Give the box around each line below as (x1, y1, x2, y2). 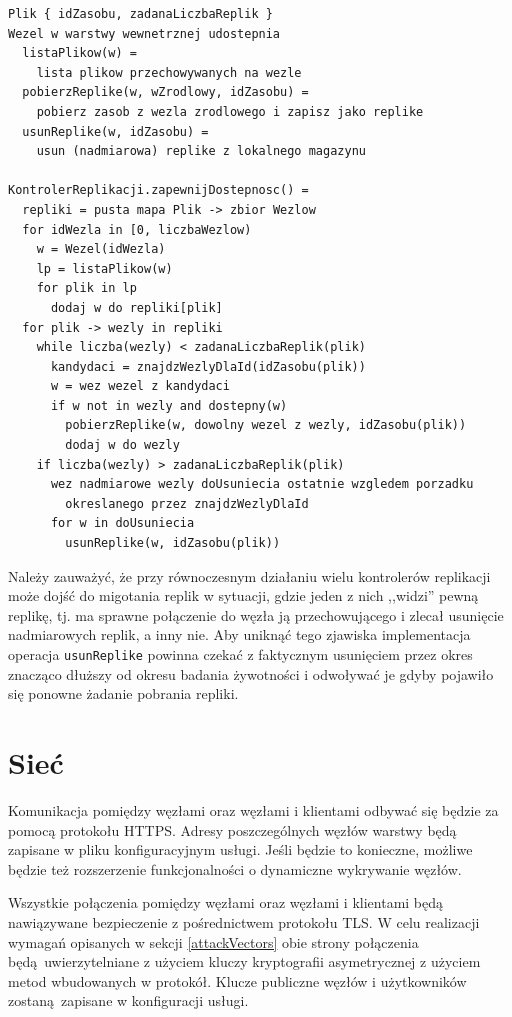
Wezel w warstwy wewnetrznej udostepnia (8, 26, 281, 41)
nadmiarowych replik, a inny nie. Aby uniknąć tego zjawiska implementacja (8, 624, 471, 645)
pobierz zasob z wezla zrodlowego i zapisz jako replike (36, 104, 424, 119)
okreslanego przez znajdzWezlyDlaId (65, 496, 309, 511)
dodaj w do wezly (65, 438, 180, 453)
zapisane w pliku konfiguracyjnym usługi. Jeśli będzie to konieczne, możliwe (8, 839, 473, 860)
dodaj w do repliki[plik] (50, 300, 223, 315)
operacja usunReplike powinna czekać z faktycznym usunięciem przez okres (8, 644, 473, 664)
